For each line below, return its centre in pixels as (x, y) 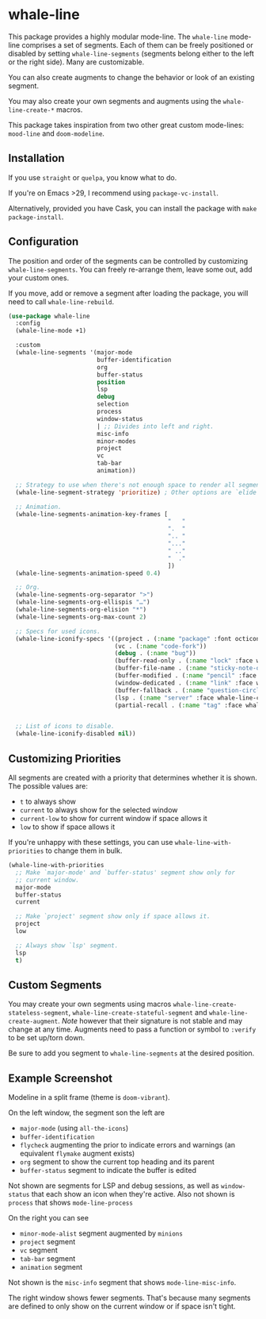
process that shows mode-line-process (70, 1203)
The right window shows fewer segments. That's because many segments (129, 1298)
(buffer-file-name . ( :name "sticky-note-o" (189, 669)
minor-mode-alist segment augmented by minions (101, 1233)
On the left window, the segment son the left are (86, 1113)
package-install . (36, 217)
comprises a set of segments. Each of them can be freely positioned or (137, 44)
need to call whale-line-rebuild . (61, 301)
